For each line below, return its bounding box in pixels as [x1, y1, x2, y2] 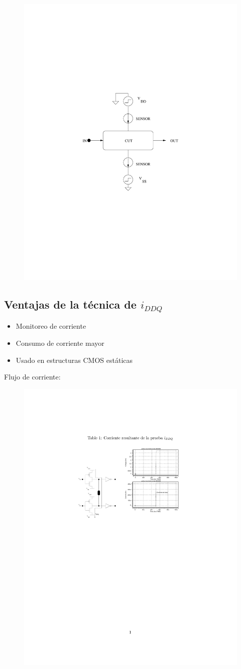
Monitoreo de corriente [16, 321, 86, 331]
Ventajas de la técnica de [4, 296, 137, 312]
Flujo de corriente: [4, 371, 61, 382]
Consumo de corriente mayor [16, 338, 104, 348]
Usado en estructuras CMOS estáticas [16, 354, 133, 365]
